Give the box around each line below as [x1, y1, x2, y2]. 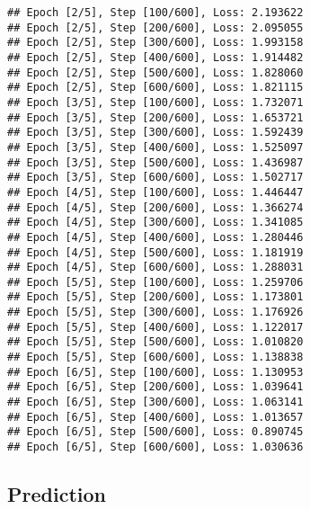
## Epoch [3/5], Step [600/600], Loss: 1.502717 [7, 171, 304, 184]
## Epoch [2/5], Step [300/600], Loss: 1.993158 [7, 36, 304, 49]
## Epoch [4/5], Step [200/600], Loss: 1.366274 [7, 201, 304, 214]
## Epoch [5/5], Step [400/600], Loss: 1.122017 [7, 320, 304, 334]
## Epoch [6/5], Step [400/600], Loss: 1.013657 [7, 410, 304, 424]
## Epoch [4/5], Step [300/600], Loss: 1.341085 [7, 216, 304, 229]
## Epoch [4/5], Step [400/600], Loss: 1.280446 [7, 230, 304, 244]
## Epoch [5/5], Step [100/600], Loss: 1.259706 [7, 275, 304, 289]
